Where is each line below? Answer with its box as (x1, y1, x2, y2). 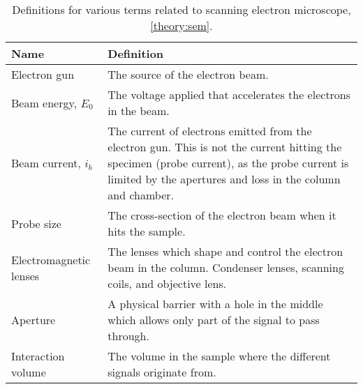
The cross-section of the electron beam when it (108, 207, 336, 223)
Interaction (11, 348, 65, 364)
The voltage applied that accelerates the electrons (108, 86, 351, 102)
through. (108, 328, 149, 344)
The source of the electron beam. (108, 66, 269, 82)
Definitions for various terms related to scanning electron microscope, (12, 1, 351, 17)
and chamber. (108, 187, 175, 203)
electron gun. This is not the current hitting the (108, 139, 342, 155)
